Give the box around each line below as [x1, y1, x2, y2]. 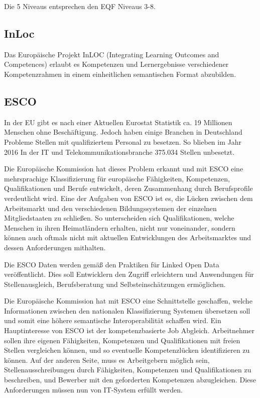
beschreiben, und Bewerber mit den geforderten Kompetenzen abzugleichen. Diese [4, 374, 256, 385]
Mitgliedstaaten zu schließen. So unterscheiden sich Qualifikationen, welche [4, 213, 234, 223]
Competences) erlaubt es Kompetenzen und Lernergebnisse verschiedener [4, 59, 229, 69]
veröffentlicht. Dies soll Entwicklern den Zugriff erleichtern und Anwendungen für [4, 269, 254, 279]
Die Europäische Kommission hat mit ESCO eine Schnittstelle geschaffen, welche [4, 295, 252, 306]
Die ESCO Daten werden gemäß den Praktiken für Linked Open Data [4, 259, 219, 269]
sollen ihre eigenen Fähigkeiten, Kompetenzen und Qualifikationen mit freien [4, 335, 240, 345]
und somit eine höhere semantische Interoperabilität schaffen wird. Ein [4, 315, 221, 326]
